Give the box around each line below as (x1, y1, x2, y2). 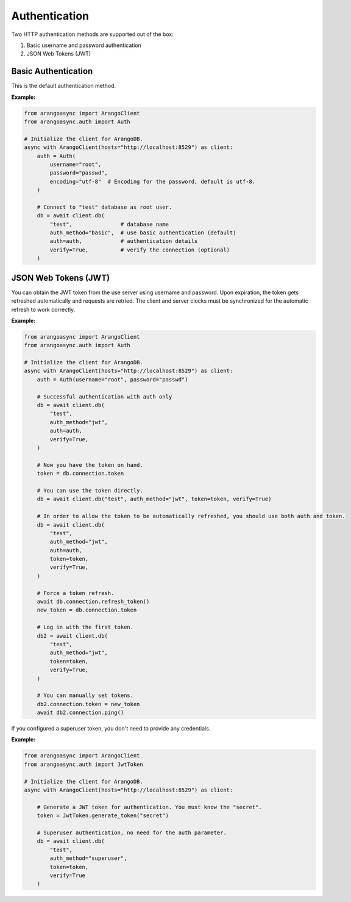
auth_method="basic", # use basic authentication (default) (49, 229, 236, 236)
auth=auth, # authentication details (49, 238, 198, 245)
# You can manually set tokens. (37, 692, 134, 699)
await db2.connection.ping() (37, 709, 124, 716)
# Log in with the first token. (37, 624, 134, 631)
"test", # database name (49, 220, 169, 228)
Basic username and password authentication (26, 41, 141, 49)
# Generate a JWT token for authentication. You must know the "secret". (37, 803, 262, 810)
